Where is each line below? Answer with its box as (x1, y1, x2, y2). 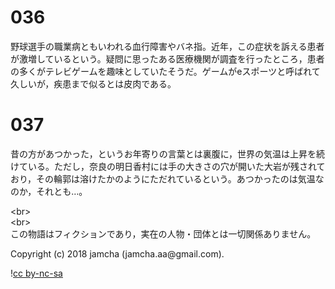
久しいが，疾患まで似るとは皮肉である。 (10, 77, 177, 90)
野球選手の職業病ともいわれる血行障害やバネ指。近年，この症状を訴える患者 (10, 40, 325, 52)
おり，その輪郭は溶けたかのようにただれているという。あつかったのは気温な (10, 172, 325, 185)
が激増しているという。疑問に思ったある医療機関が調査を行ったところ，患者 (10, 52, 325, 65)
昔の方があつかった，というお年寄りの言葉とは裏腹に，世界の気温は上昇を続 (10, 147, 326, 160)
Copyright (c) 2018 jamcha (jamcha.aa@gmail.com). (10, 247, 225, 260)
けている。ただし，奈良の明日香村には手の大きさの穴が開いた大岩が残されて (10, 160, 326, 172)
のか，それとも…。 (10, 185, 88, 197)
